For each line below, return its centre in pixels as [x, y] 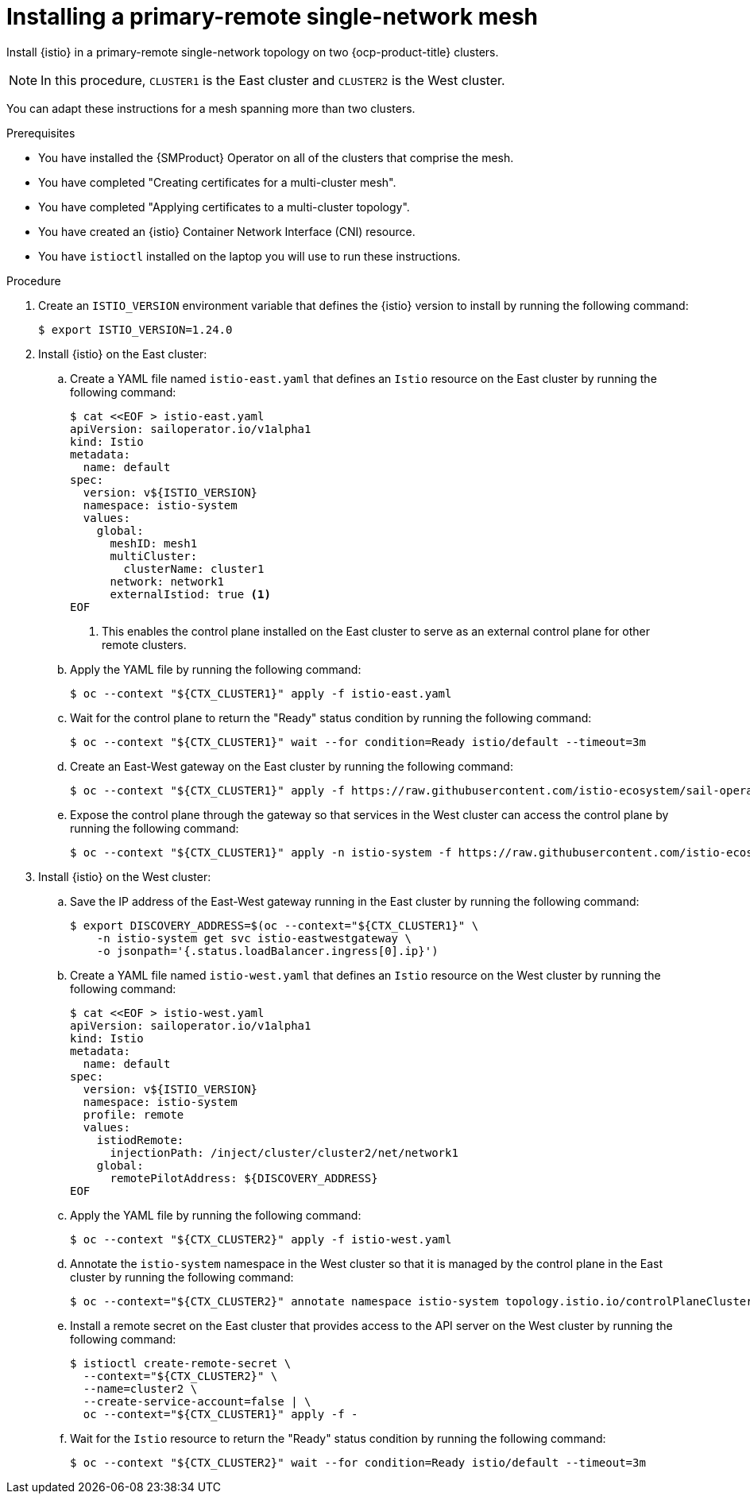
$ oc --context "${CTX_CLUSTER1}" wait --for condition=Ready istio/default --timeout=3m [358, 742]
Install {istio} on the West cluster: [125, 876]
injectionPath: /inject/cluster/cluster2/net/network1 [284, 1152]
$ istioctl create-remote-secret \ [181, 1363]
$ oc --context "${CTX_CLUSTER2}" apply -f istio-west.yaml [261, 1239]
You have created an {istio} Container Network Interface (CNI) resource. [227, 231]
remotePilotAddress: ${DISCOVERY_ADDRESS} [244, 1178]
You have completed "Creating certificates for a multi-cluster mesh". [217, 182]
